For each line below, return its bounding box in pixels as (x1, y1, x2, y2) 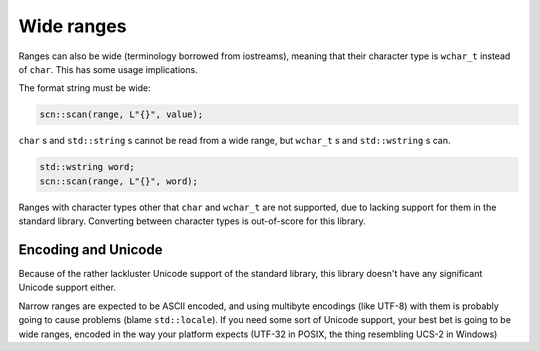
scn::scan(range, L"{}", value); (39, 109, 204, 120)
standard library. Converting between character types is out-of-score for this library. (18, 215, 367, 227)
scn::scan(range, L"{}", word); (39, 175, 199, 187)
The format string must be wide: (18, 82, 152, 94)
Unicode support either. (18, 281, 117, 294)
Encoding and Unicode (18, 241, 163, 258)
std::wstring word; (39, 161, 135, 173)
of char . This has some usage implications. (18, 63, 199, 75)
